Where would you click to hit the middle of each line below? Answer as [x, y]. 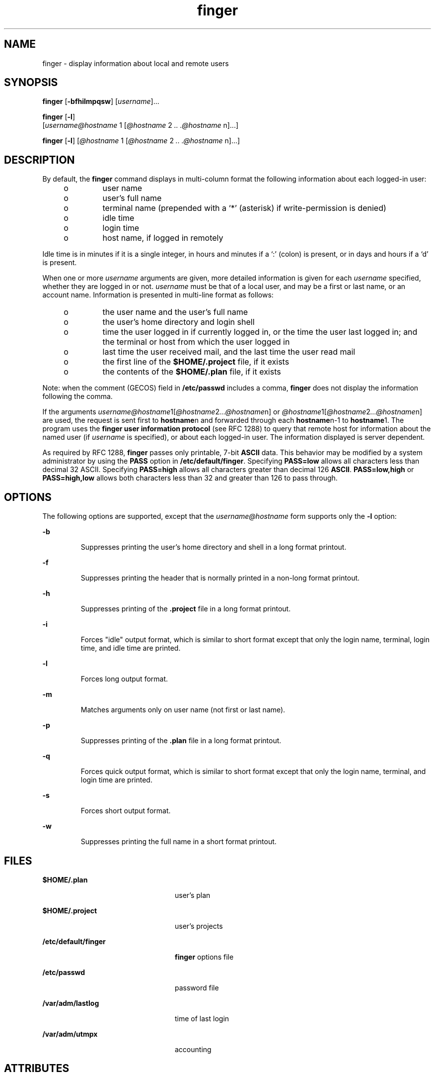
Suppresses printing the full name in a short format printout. [179, 842]
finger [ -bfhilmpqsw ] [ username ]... [101, 101]
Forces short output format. [126, 811]
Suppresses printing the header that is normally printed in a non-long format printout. [220, 578]
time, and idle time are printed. [131, 648]
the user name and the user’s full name [175, 312]
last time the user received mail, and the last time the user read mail [229, 352]
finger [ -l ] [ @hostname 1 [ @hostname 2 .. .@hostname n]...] [141, 141]
